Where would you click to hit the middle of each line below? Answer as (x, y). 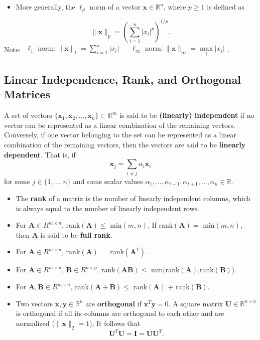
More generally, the (45, 7)
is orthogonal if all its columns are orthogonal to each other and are (120, 313)
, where (175, 7)
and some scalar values (108, 181)
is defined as (226, 7)
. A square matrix (196, 303)
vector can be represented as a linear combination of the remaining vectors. (120, 125)
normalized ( (35, 323)
